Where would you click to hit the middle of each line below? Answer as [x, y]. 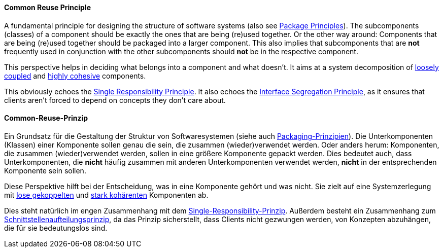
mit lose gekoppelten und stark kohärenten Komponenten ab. [106, 195]
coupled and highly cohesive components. [75, 76]
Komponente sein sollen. [45, 170]
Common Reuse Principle [48, 7]
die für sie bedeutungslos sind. [56, 228]
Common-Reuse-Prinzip [46, 118]
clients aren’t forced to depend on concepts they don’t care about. [115, 100]
